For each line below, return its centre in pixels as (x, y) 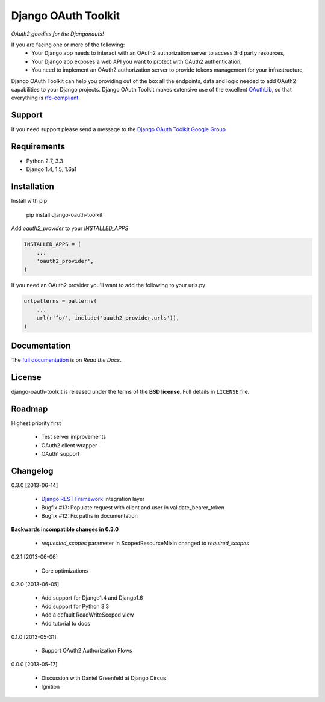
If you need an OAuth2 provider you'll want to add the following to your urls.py (108, 285)
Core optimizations (65, 570)
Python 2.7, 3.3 (45, 161)
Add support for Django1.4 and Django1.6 (92, 598)
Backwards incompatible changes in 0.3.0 (65, 529)
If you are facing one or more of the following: (68, 45)
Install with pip (29, 201)
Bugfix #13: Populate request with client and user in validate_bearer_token (133, 507)
